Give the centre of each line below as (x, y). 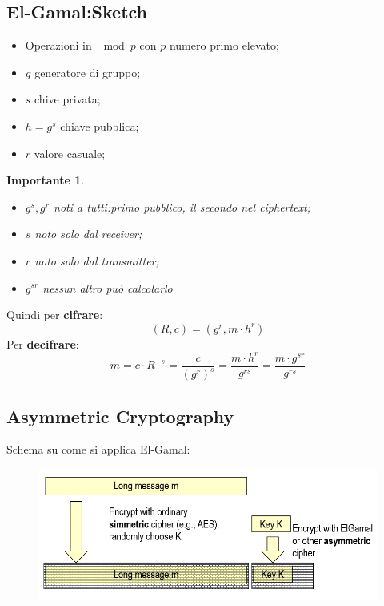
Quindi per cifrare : (55, 315)
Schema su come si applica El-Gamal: (98, 449)
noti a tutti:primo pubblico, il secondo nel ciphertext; (182, 206)
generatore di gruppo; (88, 72)
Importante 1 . (46, 180)
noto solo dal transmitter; (97, 260)
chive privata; (68, 99)
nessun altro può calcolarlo (108, 287)
